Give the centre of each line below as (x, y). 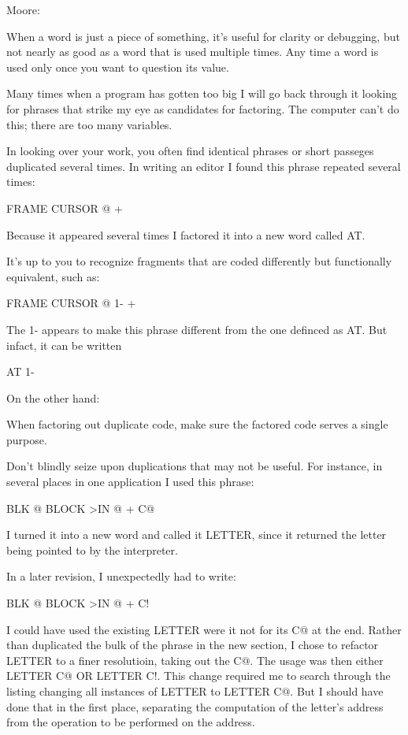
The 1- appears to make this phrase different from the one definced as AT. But (197, 329)
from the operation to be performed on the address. (131, 722)
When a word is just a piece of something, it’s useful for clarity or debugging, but (203, 36)
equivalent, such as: (53, 276)
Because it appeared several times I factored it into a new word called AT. (186, 234)
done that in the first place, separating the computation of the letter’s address (195, 706)
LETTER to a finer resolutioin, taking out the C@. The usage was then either (195, 660)
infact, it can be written (64, 345)
